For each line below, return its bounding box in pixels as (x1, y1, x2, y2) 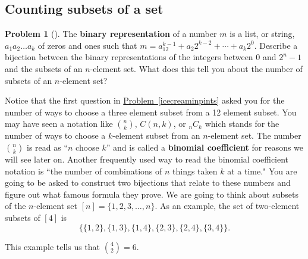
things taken (172, 164, 218, 177)
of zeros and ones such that (37, 39, 137, 51)
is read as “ (27, 141, 68, 153)
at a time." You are (227, 164, 297, 177)
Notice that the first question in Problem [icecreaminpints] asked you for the (5, 94, 285, 107)
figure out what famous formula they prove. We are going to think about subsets (5, 188, 298, 200)
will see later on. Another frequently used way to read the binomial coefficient (5, 152, 289, 165)
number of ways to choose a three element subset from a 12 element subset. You (5, 105, 297, 118)
